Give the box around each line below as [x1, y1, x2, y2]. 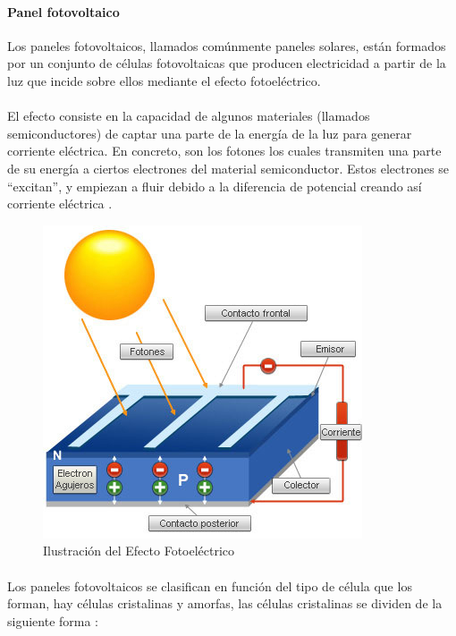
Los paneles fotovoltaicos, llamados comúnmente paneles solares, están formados [7, 36, 446, 55]
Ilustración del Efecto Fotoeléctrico [43, 541, 235, 560]
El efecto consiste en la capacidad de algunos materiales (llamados [7, 106, 370, 125]
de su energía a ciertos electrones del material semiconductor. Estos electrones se [7, 158, 450, 177]
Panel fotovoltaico [7, 2, 120, 21]
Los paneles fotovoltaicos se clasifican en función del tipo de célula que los [7, 576, 412, 595]
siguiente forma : [7, 611, 99, 630]
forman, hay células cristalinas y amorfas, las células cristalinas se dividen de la [7, 594, 443, 613]
